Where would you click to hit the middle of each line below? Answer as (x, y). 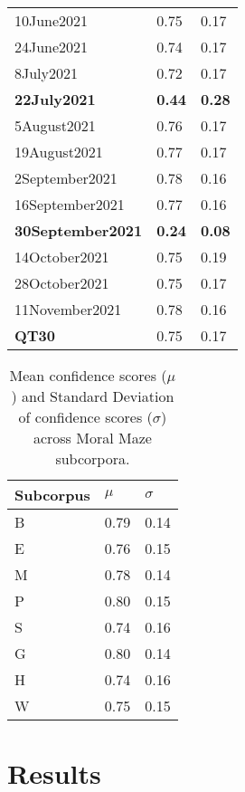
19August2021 (59, 152)
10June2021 (52, 20)
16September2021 (70, 204)
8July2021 (47, 73)
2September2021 (66, 178)
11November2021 (68, 309)
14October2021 (62, 257)
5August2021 (55, 125)
